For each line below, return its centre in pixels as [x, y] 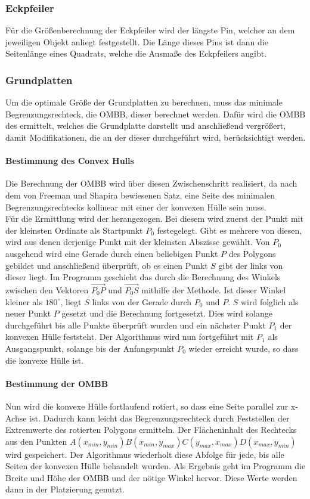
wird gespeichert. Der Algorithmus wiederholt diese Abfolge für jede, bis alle [145, 454]
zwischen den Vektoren [47, 289]
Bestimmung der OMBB [57, 383]
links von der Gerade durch [142, 301]
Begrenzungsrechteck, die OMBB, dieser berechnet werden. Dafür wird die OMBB [156, 114]
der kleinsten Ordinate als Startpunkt [74, 230]
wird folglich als [269, 301]
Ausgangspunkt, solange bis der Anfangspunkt [90, 348]
